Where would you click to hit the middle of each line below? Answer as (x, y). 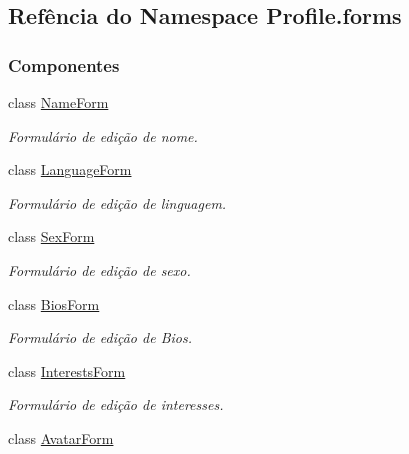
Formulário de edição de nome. (103, 135)
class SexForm (51, 236)
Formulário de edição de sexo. (99, 269)
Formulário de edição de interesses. (116, 404)
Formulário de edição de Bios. (100, 337)
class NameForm (58, 102)
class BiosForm (54, 303)
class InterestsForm (67, 370)
